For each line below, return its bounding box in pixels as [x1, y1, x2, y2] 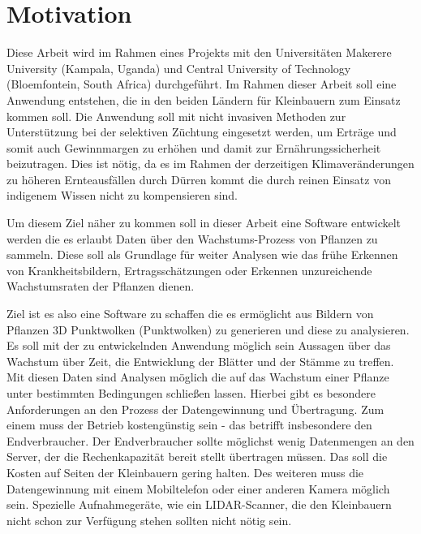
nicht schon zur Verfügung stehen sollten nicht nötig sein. [6, 511, 292, 528]
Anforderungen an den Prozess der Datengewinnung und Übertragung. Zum [6, 400, 384, 417]
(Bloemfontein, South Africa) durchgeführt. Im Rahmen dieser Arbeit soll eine [6, 75, 397, 93]
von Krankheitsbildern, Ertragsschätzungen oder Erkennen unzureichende [6, 261, 372, 278]
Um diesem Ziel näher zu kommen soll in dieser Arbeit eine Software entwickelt [6, 214, 402, 231]
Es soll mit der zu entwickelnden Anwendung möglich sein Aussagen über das [6, 337, 391, 354]
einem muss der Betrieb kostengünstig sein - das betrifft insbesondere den [6, 416, 372, 433]
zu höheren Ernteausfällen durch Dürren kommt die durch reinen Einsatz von [6, 170, 391, 187]
